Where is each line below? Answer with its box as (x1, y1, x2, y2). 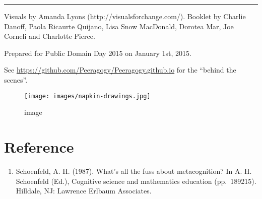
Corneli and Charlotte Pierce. (4, 31, 95, 41)
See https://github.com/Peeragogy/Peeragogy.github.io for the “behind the (4, 64, 236, 75)
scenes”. (4, 74, 28, 85)
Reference (4, 137, 74, 157)
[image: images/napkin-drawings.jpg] (24, 92, 151, 100)
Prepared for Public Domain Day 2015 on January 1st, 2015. (4, 47, 191, 58)
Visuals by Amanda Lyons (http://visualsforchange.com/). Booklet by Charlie (4, 11, 246, 21)
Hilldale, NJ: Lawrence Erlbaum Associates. (16, 185, 152, 196)
